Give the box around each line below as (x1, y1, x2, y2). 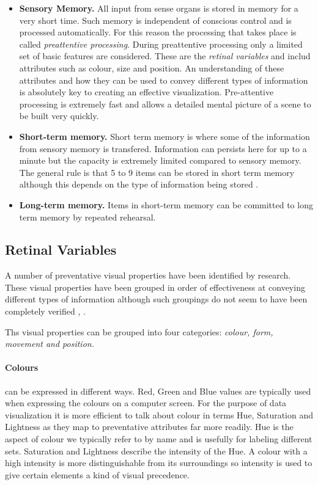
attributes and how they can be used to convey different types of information (19, 73, 308, 86)
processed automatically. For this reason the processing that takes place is (19, 26, 297, 38)
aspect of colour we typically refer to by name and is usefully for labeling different (5, 432, 312, 445)
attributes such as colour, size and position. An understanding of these (19, 61, 284, 74)
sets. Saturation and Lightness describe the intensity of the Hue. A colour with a (5, 444, 308, 457)
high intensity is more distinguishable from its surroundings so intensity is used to (5, 456, 312, 469)
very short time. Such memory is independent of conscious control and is (19, 13, 292, 26)
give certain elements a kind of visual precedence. (5, 468, 190, 481)
